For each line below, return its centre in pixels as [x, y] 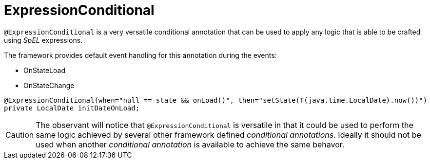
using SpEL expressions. [43, 40]
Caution [20, 135]
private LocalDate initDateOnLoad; [72, 108]
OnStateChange [49, 85]
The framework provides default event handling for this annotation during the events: [140, 55]
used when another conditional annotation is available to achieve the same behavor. [190, 144]
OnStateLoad [44, 70]
